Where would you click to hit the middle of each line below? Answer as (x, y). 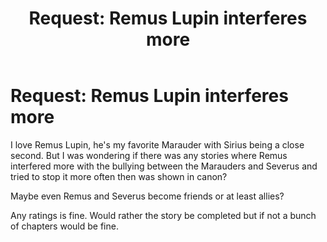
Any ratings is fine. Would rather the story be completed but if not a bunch (163, 215)
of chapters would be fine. (64, 226)
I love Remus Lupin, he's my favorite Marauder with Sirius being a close (157, 144)
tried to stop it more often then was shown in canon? (119, 176)
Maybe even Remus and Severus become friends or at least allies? (147, 196)
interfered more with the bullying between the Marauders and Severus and (164, 166)
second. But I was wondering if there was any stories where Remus (149, 155)
